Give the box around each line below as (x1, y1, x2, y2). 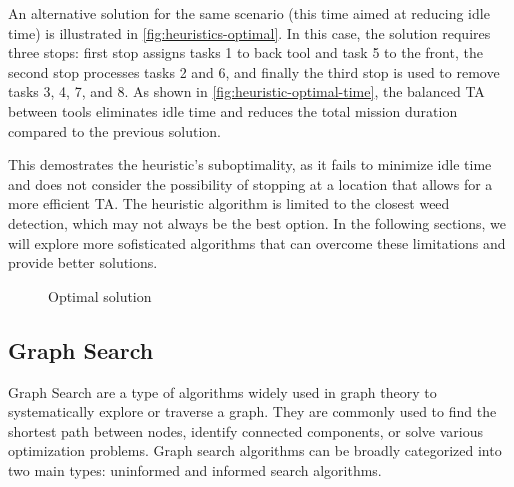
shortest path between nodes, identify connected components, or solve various (8, 420, 484, 441)
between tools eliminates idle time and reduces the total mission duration (8, 100, 458, 121)
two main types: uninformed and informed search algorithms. (8, 459, 382, 480)
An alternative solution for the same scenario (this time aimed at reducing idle (8, 3, 490, 23)
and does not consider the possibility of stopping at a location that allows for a (8, 173, 493, 194)
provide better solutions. (8, 252, 158, 273)
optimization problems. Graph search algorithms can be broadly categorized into (8, 440, 502, 461)
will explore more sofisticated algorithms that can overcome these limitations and (8, 232, 506, 253)
